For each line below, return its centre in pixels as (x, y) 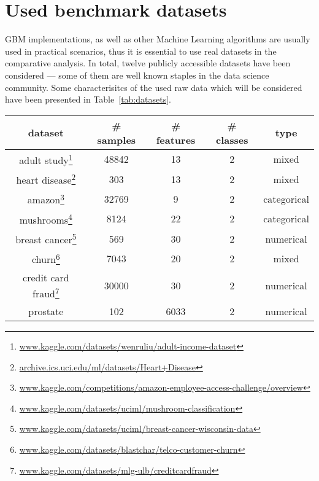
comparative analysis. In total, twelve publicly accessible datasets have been (148, 63)
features (176, 139)
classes (232, 139)
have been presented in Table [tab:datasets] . (88, 99)
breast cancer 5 (46, 239)
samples (117, 139)
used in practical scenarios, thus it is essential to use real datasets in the (141, 51)
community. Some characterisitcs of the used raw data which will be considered (154, 87)
